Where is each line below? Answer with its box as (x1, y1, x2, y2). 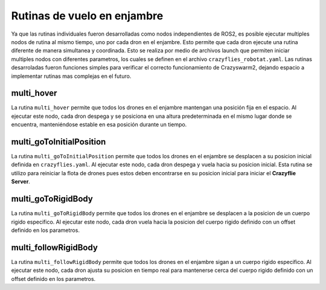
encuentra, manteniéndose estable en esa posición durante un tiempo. (11, 121, 187, 128)
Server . (11, 178, 30, 185)
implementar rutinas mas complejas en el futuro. (11, 72, 132, 80)
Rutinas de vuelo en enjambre (11, 9, 164, 22)
